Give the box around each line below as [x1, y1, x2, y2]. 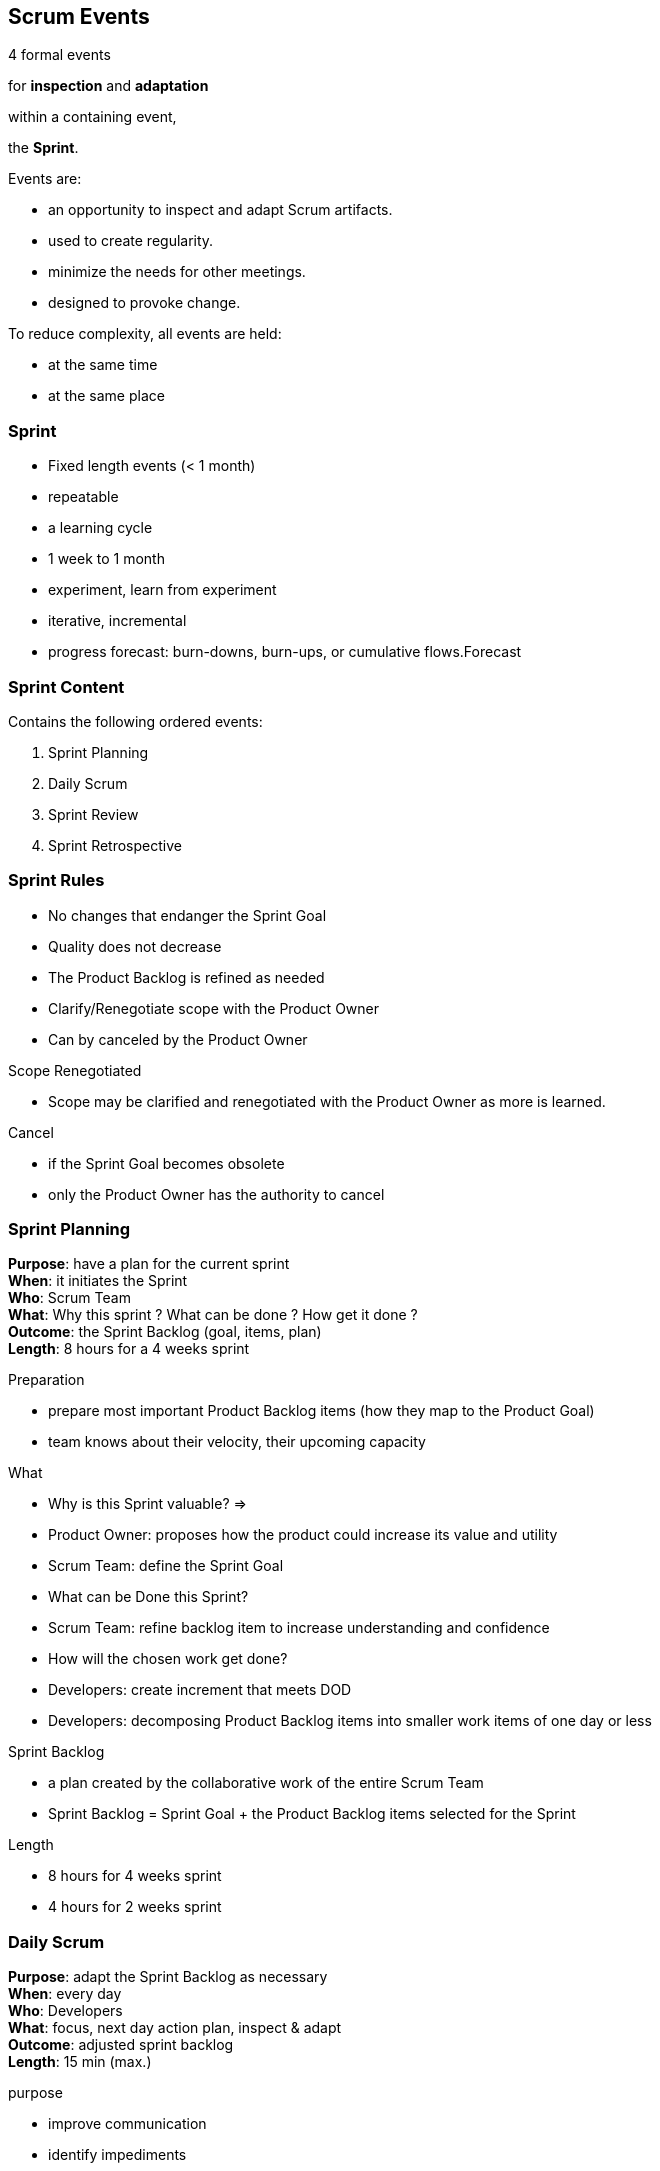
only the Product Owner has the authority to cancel [48, 1185, 385, 1203]
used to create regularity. [48, 232, 214, 250]
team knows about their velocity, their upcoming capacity [48, 1433, 426, 1451]
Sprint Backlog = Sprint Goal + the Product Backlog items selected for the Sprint [48, 1805, 576, 1823]
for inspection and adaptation [8, 77, 209, 95]
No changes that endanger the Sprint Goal [48, 906, 327, 924]
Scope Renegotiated [8, 1061, 142, 1079]
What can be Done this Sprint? [48, 1588, 249, 1606]
